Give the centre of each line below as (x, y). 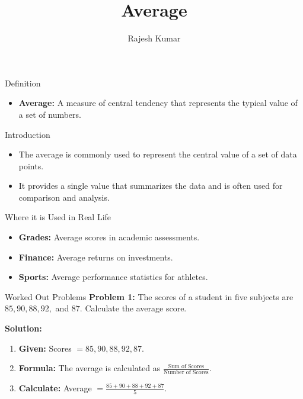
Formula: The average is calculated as (90, 368)
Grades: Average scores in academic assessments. (109, 237)
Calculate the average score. (136, 308)
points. (31, 165)
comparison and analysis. (64, 197)
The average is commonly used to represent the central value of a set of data (158, 154)
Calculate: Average (55, 388)
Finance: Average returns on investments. (96, 257)
